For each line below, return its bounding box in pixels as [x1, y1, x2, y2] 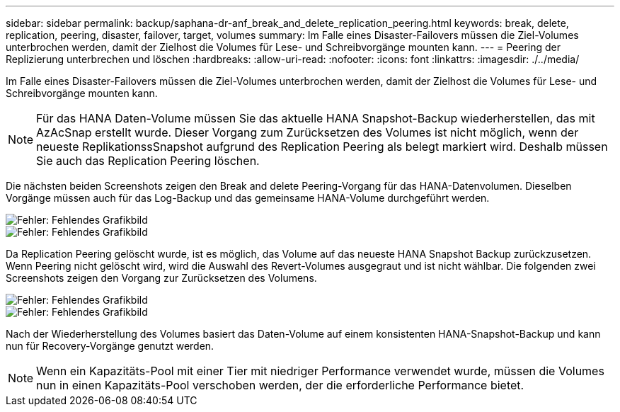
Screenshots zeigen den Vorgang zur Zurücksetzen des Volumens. [6, 272, 317, 284]
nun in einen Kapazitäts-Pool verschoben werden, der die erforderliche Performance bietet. [36, 378, 524, 392]
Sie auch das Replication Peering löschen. [36, 154, 260, 168]
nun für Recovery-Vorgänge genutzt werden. [6, 340, 214, 352]
